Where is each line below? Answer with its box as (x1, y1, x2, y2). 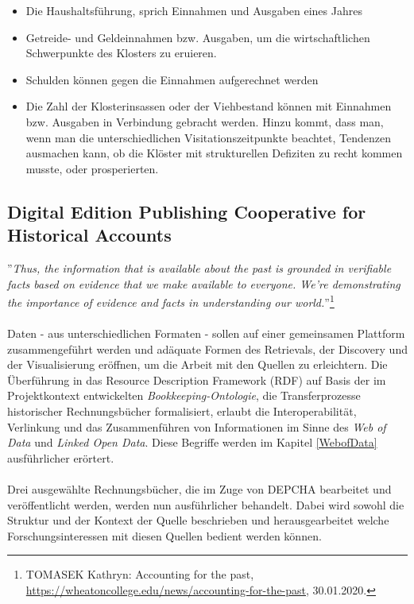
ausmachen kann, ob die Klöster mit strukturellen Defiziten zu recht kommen (25, 145, 403, 161)
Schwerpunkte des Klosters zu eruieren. (25, 45, 217, 61)
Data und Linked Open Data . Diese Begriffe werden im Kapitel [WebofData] (7, 434, 377, 451)
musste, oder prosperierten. (25, 160, 159, 176)
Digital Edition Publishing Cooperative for (7, 199, 366, 223)
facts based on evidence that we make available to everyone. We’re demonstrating (7, 275, 400, 292)
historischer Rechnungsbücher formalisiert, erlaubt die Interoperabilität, (7, 402, 357, 419)
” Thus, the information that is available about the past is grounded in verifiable (7, 259, 392, 276)
